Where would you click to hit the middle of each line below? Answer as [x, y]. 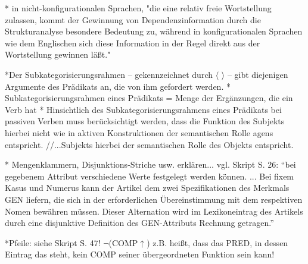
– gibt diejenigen [258, 74]
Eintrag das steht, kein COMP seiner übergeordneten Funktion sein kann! [140, 254]
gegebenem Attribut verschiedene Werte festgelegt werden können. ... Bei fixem [150, 176]
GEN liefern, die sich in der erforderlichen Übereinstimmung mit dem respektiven [154, 199]
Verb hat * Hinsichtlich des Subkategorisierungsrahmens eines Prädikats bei [143, 109]
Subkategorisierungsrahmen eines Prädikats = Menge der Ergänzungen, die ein [149, 98]
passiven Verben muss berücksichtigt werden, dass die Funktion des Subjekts [145, 121]
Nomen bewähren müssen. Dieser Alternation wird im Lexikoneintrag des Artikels [154, 211]
